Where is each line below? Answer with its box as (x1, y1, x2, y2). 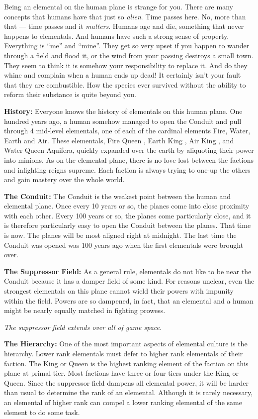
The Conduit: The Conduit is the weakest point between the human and (4, 191, 231, 201)
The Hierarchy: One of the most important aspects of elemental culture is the (4, 338, 248, 349)
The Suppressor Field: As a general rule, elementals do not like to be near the (4, 266, 252, 276)
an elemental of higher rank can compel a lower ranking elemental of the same (4, 397, 242, 407)
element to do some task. (4, 407, 80, 417)
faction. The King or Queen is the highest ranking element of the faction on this (4, 358, 249, 368)
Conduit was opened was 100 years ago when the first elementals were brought (4, 239, 244, 250)
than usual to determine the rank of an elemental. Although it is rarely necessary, (4, 387, 253, 398)
